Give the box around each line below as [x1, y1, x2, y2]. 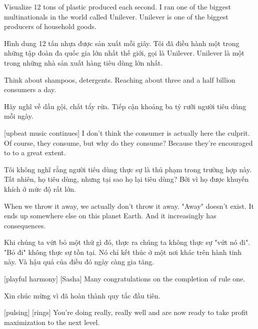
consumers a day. [4, 84, 56, 95]
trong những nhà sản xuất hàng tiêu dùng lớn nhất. [4, 57, 163, 68]
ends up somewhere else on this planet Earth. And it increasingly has [4, 210, 216, 221]
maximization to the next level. [4, 316, 100, 327]
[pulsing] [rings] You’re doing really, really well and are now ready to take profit [4, 307, 248, 317]
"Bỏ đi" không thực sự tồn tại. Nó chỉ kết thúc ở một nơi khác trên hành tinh [4, 246, 242, 257]
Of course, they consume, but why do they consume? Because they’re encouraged [4, 137, 253, 148]
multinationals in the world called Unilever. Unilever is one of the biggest [4, 11, 228, 22]
